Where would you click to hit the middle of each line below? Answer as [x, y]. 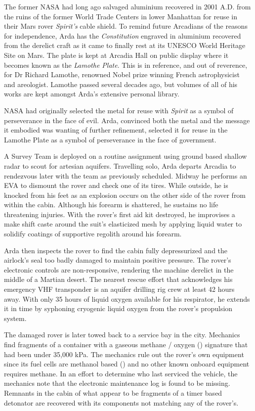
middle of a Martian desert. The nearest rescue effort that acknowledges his [118, 279]
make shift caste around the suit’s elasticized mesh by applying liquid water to [123, 224]
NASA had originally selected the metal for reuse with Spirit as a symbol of [119, 110]
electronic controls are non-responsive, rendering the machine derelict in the [119, 269]
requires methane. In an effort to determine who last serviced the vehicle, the [121, 373]
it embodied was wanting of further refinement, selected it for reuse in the [116, 130]
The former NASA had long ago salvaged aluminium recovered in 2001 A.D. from [127, 6]
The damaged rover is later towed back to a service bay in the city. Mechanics [122, 335]
